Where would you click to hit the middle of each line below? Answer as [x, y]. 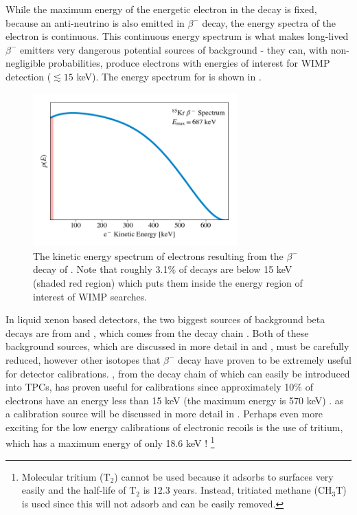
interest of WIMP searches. [90, 296]
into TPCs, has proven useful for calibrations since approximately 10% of [159, 387]
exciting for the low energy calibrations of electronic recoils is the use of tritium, [174, 427]
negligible [25, 63]
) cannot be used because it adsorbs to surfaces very [224, 476]
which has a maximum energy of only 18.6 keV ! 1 [110, 442]
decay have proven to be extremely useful [265, 359]
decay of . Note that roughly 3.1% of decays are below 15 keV [163, 269]
